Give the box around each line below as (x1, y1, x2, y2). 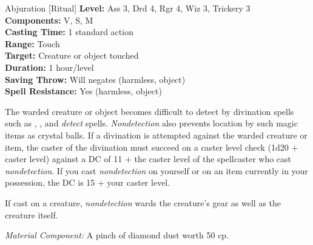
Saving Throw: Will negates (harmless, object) (5, 73, 186, 85)
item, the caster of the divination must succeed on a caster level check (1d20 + (5, 140, 298, 153)
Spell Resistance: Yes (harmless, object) (5, 85, 162, 97)
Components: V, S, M (5, 13, 93, 26)
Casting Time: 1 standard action (5, 25, 133, 38)
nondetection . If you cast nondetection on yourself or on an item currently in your (5, 164, 308, 177)
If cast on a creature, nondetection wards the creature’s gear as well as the (5, 196, 281, 209)
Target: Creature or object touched (5, 49, 139, 62)
